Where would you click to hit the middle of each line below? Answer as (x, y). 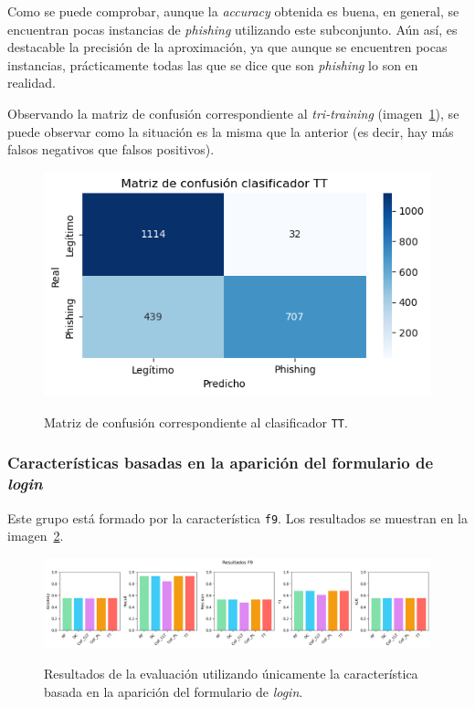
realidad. (32, 83)
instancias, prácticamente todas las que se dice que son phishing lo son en (213, 64)
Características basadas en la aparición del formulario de (221, 463)
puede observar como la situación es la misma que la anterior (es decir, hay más (231, 131)
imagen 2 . (36, 536)
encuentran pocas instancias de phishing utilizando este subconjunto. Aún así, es (232, 29)
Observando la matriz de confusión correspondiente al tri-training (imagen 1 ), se (233, 113)
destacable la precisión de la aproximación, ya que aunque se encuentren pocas (227, 47)
